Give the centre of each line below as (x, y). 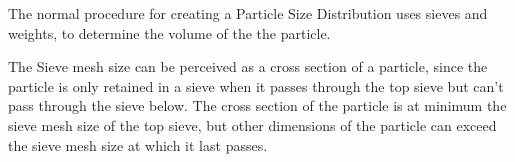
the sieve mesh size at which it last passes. (138, 144)
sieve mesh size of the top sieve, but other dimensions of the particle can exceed (252, 124)
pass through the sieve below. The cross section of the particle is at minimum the (257, 105)
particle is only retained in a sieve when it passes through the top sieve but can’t (256, 85)
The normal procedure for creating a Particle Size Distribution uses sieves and (248, 13)
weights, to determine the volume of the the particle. (169, 32)
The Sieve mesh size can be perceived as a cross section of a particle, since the (248, 66)
